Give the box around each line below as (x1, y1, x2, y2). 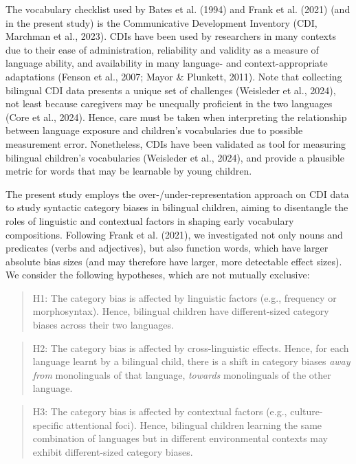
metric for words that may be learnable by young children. (5, 164, 252, 178)
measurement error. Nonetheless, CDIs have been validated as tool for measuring (5, 136, 346, 151)
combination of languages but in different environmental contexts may (32, 431, 328, 445)
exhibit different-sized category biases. (32, 444, 193, 459)
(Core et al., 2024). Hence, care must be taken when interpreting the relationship (5, 109, 347, 124)
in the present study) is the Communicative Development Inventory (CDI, (5, 15, 318, 30)
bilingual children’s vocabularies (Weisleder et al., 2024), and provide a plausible (5, 150, 344, 164)
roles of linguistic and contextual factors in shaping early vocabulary (5, 213, 294, 228)
